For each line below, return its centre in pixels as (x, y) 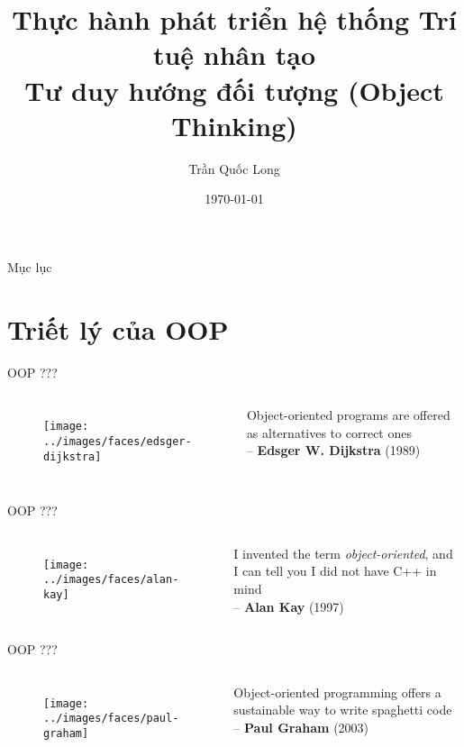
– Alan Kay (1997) (289, 606)
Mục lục (30, 266)
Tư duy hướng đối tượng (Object (234, 90)
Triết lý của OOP (118, 328)
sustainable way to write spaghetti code (343, 710)
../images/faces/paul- (111, 719)
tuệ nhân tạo (234, 55)
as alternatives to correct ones (329, 432)
